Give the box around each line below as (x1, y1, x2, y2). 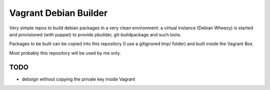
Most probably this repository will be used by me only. (9, 50, 121, 56)
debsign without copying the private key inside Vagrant (21, 76, 135, 82)
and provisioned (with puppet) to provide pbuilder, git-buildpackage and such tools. (9, 31, 182, 37)
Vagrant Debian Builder (9, 7, 108, 18)
